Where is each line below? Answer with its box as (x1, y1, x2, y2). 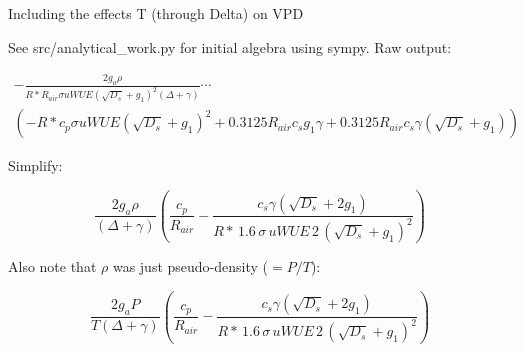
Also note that (8, 255, 97, 276)
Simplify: (8, 155, 63, 176)
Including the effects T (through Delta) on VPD (8, 3, 304, 23)
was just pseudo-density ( (112, 255, 269, 276)
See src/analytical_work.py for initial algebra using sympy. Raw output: (8, 36, 452, 57)
